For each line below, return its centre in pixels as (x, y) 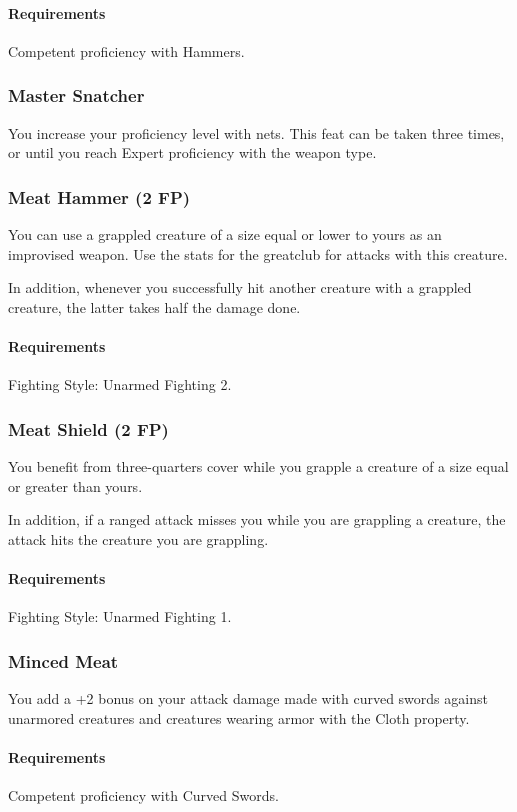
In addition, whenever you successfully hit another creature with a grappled (240, 287)
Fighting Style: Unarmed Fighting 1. (120, 616)
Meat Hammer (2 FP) (99, 196)
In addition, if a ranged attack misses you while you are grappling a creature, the (257, 519)
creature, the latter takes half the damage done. (154, 306)
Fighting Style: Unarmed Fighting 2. (120, 384)
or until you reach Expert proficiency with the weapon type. (192, 152)
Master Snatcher (76, 95)
